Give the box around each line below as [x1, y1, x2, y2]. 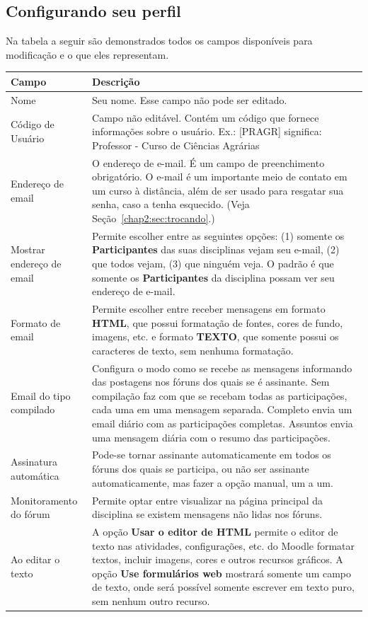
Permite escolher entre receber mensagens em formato [92, 301, 326, 316]
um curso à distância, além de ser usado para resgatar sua [92, 183, 344, 197]
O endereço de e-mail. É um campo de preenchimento [92, 155, 325, 170]
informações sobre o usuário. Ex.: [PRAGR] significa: [92, 124, 322, 139]
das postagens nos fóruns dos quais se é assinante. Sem [92, 374, 330, 389]
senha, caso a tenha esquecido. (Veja [92, 197, 250, 212]
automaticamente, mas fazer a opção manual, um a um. [92, 475, 333, 490]
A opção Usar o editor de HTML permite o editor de [92, 524, 338, 538]
